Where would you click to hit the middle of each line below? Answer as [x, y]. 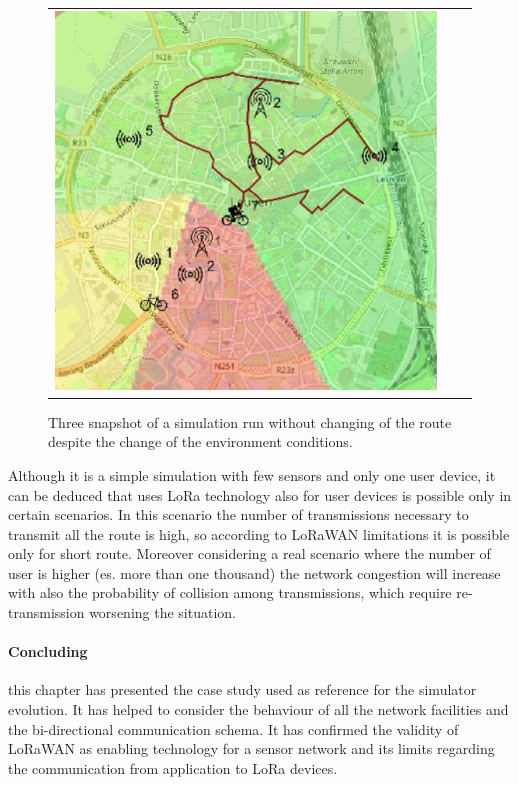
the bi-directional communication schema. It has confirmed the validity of [233, 728]
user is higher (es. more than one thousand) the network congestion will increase [254, 572]
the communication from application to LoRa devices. [173, 767]
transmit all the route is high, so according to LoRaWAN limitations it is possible [259, 533]
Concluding [48, 651]
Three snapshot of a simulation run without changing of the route [250, 421]
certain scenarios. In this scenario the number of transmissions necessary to [238, 514]
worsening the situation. [162, 612]
